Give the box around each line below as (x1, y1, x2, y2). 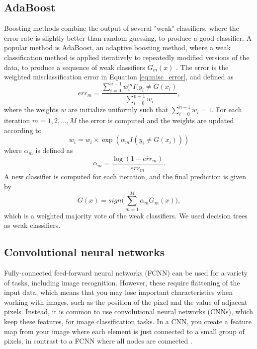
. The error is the (176, 62, 229, 72)
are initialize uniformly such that (68, 104, 169, 115)
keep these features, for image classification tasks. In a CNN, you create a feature (4, 316, 252, 326)
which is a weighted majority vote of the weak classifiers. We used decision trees (4, 210, 248, 220)
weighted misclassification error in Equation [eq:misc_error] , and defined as (4, 71, 234, 82)
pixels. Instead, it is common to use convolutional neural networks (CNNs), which (4, 306, 254, 317)
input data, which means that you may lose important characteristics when (4, 287, 233, 297)
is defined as (35, 145, 73, 155)
